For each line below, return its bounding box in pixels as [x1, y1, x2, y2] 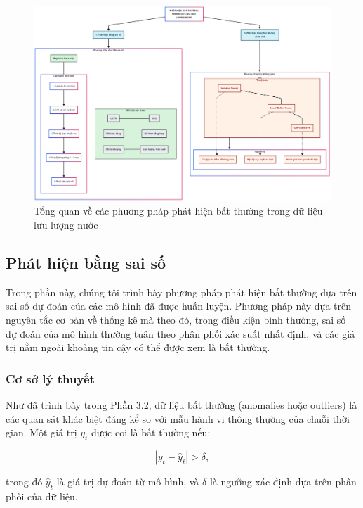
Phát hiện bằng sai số [6, 252, 166, 273]
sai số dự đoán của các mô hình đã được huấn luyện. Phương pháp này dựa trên [6, 298, 351, 313]
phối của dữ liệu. [6, 488, 78, 503]
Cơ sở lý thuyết [6, 369, 95, 387]
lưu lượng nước [34, 217, 98, 232]
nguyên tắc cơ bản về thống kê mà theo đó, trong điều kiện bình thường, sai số [6, 312, 346, 326]
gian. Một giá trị [6, 425, 77, 440]
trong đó [6, 474, 43, 488]
